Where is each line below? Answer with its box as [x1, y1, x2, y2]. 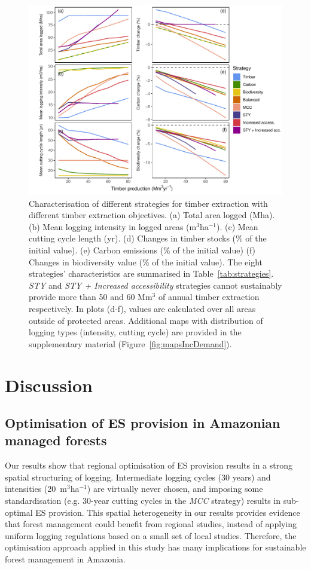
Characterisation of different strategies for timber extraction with [29, 197, 268, 209]
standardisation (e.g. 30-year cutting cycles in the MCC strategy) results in [5, 494, 281, 507]
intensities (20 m [5, 482, 67, 495]
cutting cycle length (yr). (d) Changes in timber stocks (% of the [29, 232, 267, 244]
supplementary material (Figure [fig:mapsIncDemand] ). [29, 337, 232, 350]
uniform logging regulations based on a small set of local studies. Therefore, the [5, 529, 297, 542]
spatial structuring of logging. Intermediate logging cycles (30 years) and [5, 470, 271, 483]
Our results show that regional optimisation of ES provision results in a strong [5, 459, 292, 472]
